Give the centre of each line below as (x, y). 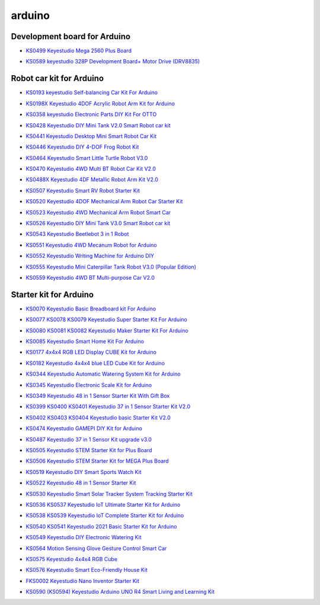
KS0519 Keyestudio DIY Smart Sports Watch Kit (84, 472)
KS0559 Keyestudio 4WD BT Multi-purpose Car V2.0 (90, 278)
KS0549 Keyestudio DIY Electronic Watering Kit (84, 537)
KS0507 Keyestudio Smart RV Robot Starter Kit (83, 190)
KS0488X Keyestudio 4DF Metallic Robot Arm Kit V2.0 (92, 180)
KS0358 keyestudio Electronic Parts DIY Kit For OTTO (91, 114)
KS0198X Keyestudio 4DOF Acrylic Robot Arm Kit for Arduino (100, 103)
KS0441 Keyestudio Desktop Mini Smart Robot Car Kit (91, 136)
